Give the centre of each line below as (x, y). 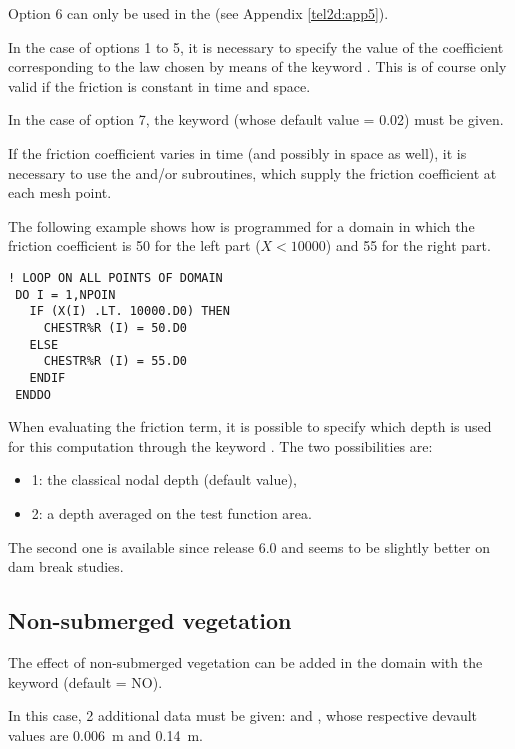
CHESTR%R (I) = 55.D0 (115, 361)
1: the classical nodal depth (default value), (164, 479)
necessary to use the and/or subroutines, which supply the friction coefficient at (252, 172)
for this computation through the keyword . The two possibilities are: (220, 445)
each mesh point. (60, 192)
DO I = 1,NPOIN (65, 294)
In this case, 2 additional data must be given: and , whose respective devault (243, 715)
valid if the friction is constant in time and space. (159, 85)
